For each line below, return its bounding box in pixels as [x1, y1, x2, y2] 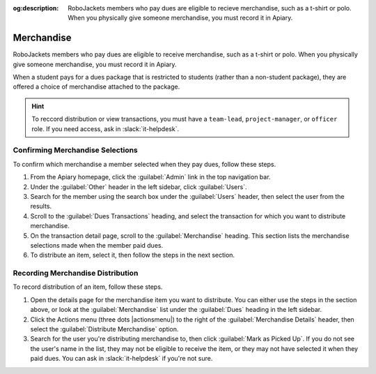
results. [30, 202, 52, 211]
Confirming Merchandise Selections [13, 145, 139, 155]
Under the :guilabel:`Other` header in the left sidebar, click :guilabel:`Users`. [30, 182, 247, 191]
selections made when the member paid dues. [30, 241, 164, 249]
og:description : [13, 4, 59, 12]
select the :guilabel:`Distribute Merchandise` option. [30, 325, 179, 333]
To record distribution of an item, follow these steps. [13, 283, 163, 291]
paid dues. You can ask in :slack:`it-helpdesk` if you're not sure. [30, 354, 213, 363]
